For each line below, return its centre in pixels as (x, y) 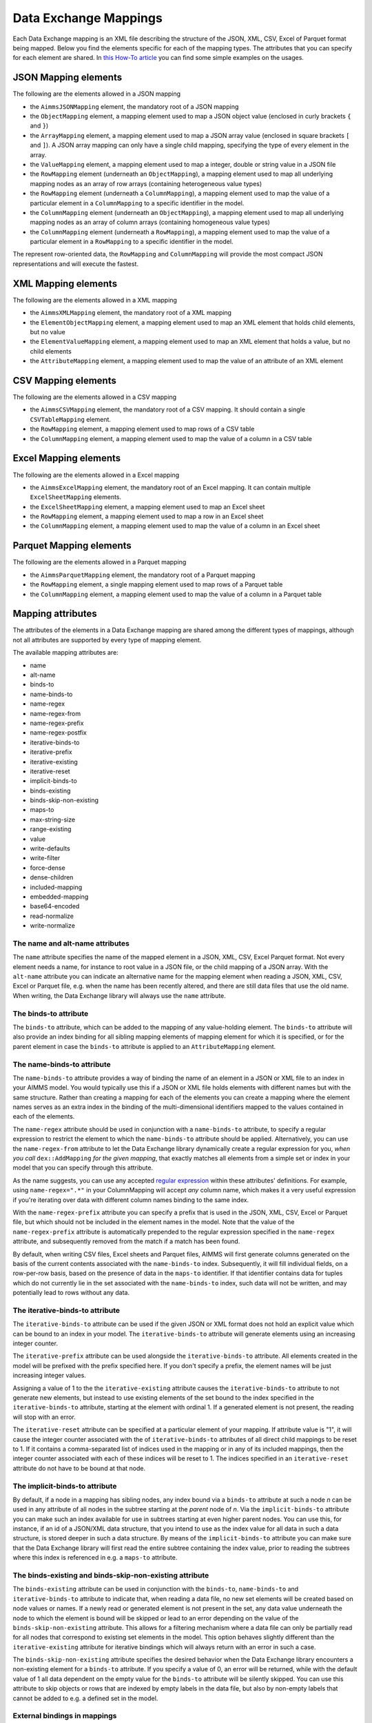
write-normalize (53, 926)
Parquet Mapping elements (72, 546)
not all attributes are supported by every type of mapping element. (107, 640)
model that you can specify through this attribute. (83, 1168)
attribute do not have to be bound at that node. (79, 1468)
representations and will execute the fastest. (76, 264)
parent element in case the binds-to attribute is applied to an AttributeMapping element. (144, 1046)
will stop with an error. (44, 1417)
